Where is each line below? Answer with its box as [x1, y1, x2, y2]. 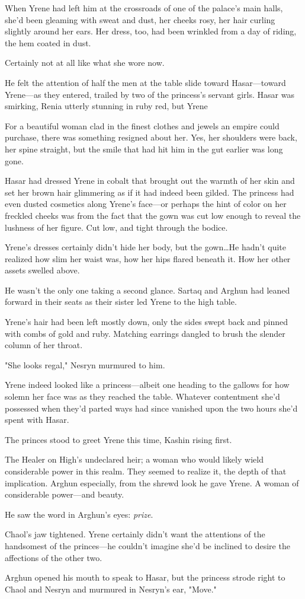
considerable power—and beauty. [5, 488, 124, 501]
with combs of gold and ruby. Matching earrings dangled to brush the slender [5, 327, 285, 339]
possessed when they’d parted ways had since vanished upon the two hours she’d [5, 402, 298, 414]
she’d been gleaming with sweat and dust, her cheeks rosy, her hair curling [5, 13, 275, 26]
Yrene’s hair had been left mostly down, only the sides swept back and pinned [5, 316, 288, 328]
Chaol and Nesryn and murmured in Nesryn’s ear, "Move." [5, 582, 217, 595]
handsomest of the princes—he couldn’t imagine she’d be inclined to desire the [5, 539, 290, 552]
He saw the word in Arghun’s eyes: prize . [5, 508, 153, 520]
